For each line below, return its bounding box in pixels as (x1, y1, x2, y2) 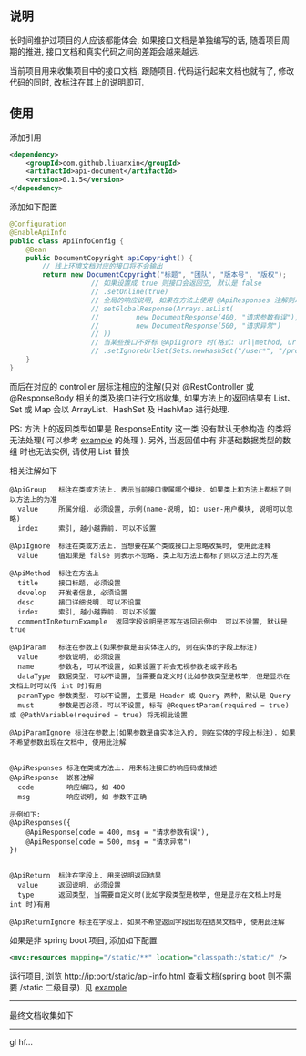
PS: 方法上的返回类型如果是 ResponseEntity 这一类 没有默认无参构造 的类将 (9, 422, 291, 434)
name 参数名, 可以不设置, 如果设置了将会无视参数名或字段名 (17, 662, 238, 671)
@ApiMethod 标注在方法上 (9, 568, 100, 578)
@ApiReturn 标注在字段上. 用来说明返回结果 (9, 870, 162, 880)
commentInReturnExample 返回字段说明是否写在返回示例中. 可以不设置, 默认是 (17, 617, 289, 626)
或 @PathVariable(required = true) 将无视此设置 (9, 710, 189, 719)
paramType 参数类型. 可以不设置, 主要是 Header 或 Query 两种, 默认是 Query (17, 691, 291, 700)
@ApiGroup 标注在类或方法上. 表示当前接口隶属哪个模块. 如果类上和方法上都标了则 (9, 485, 292, 494)
